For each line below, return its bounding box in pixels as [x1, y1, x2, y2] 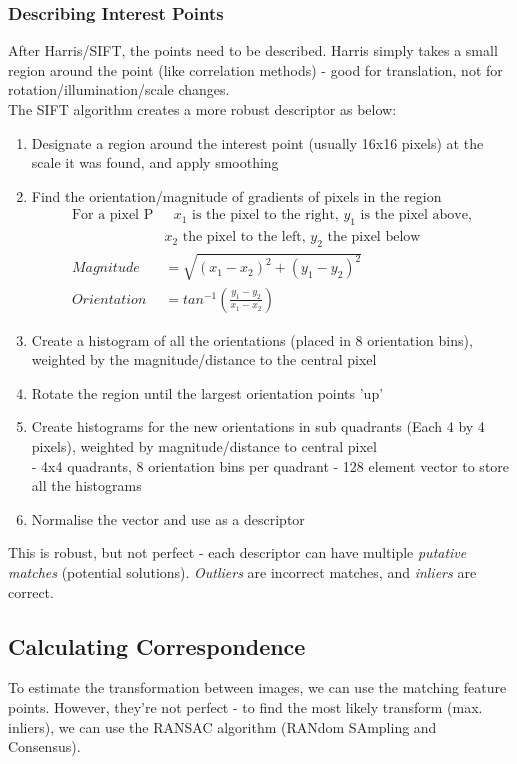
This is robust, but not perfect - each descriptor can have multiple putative [8, 542, 467, 563]
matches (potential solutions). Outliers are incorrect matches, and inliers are [8, 561, 477, 582]
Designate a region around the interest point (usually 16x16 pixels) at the [31, 132, 484, 153]
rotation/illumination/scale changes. [8, 79, 230, 100]
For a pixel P [71, 208, 154, 223]
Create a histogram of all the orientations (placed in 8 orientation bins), [31, 329, 473, 350]
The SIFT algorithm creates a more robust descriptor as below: [8, 99, 397, 119]
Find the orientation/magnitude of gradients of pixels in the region [31, 185, 442, 206]
